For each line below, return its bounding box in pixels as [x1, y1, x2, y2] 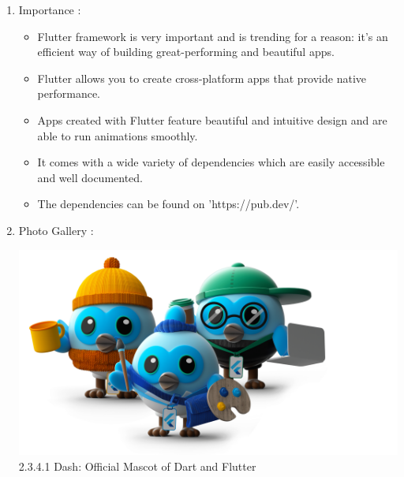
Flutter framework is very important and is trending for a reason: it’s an [37, 28, 388, 44]
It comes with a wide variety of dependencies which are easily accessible [37, 154, 385, 170]
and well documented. [37, 169, 143, 185]
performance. [37, 85, 101, 102]
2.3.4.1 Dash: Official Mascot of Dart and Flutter [18, 457, 256, 474]
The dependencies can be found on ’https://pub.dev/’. [37, 196, 300, 212]
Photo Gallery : [18, 222, 94, 238]
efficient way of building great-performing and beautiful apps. [37, 43, 335, 60]
